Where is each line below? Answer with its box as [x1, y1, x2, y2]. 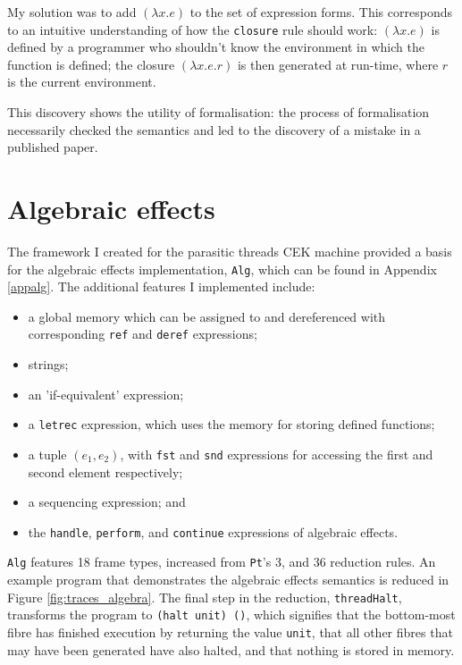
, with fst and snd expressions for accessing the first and [120, 444, 433, 463]
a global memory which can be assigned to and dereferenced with [28, 307, 386, 325]
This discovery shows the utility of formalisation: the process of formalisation [7, 103, 430, 122]
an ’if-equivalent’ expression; [28, 384, 184, 403]
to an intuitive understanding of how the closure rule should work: [7, 20, 378, 38]
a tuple [28, 444, 67, 463]
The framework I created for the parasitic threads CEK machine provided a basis [7, 241, 452, 260]
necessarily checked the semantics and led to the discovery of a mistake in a [7, 120, 421, 139]
